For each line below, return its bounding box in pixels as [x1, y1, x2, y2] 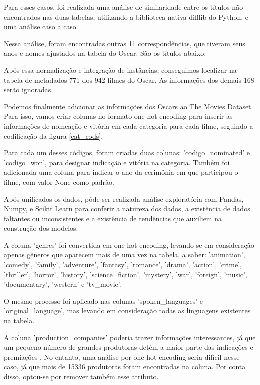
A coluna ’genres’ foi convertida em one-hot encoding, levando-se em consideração [4, 239, 254, 250]
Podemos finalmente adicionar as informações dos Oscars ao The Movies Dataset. [4, 101, 253, 111]
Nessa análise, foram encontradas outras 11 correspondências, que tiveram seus [4, 38, 245, 48]
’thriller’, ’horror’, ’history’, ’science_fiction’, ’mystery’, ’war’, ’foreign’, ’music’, [4, 269, 247, 279]
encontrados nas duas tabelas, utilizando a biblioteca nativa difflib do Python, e [4, 11, 249, 22]
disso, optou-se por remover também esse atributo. [4, 371, 159, 381]
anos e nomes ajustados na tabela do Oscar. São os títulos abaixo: [4, 48, 206, 58]
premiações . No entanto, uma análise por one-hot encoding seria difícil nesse [4, 351, 240, 362]
